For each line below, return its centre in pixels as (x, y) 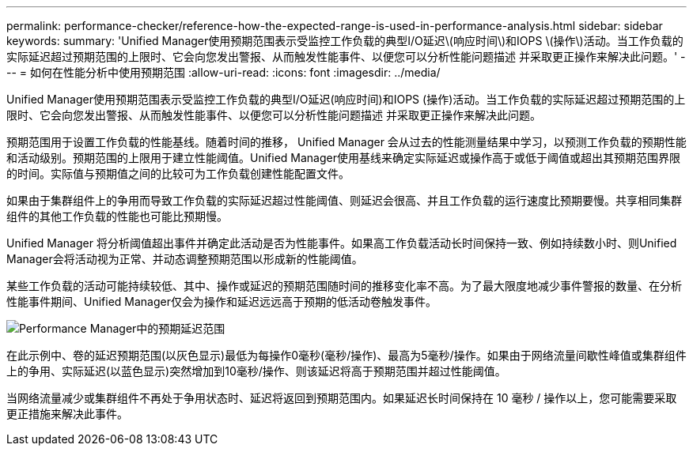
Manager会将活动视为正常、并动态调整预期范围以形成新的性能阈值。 (185, 259)
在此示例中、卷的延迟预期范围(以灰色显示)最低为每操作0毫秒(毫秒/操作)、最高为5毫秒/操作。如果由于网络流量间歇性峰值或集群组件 (346, 355)
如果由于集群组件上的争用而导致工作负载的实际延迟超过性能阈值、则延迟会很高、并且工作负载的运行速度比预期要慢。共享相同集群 (344, 200)
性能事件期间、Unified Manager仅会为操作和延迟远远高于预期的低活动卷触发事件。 (222, 301)
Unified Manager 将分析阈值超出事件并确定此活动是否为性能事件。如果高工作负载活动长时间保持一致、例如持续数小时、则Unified (342, 243)
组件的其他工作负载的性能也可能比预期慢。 (117, 216)
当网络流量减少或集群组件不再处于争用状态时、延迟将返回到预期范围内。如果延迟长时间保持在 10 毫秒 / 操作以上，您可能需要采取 (342, 398)
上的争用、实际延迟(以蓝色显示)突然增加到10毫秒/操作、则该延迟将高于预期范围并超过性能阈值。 (256, 371)
